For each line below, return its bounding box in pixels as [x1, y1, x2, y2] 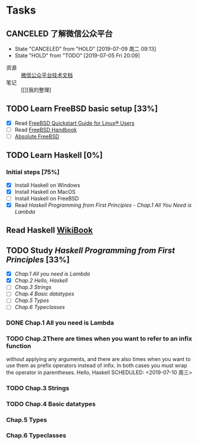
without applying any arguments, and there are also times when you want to [6, 355, 191, 362]
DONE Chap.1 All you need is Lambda [6, 319, 114, 327]
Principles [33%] [6, 255, 70, 265]
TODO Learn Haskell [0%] [6, 150, 103, 160]
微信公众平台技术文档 [21, 72, 73, 79]
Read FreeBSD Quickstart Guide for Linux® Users [14, 119, 135, 126]
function [6, 342, 31, 350]
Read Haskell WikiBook [6, 225, 93, 235]
